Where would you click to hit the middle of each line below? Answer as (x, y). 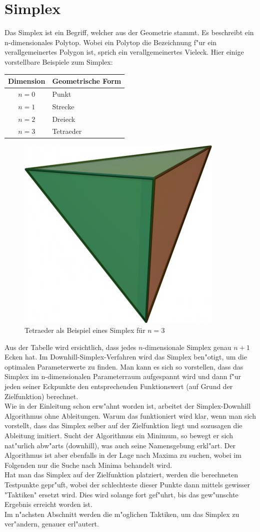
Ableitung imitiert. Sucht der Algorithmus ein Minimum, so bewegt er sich (119, 435)
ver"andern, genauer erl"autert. (52, 524)
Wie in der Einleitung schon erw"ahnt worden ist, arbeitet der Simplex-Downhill (128, 406)
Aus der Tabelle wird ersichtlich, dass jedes (70, 347)
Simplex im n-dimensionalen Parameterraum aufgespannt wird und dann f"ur (123, 376)
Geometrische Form (87, 81)
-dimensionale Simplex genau (187, 347)
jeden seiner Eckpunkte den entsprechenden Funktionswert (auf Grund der (119, 386)
